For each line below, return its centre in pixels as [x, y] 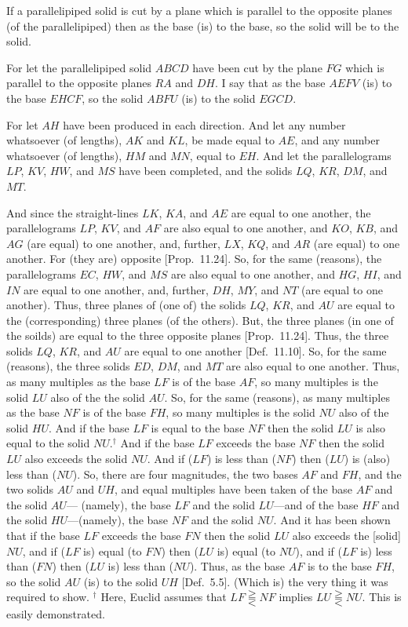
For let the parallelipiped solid [79, 67]
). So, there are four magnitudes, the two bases [185, 474]
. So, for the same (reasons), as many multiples [277, 397]
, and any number [337, 140]
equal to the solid [48, 443]
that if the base [43, 535]
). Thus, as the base [237, 566]
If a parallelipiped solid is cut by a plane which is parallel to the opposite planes [199, 10]
